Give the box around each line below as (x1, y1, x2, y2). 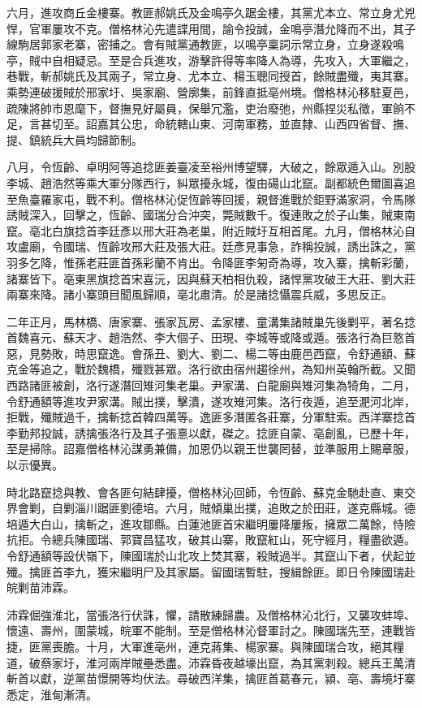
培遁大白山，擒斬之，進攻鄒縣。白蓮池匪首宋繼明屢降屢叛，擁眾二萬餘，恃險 (6, 515, 416, 532)
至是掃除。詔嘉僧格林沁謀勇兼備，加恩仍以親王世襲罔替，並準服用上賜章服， (6, 440, 416, 457)
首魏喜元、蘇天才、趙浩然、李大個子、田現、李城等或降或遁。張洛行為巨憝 (6, 329, 404, 346)
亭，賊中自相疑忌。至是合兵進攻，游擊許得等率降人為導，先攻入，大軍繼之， (6, 51, 416, 68)
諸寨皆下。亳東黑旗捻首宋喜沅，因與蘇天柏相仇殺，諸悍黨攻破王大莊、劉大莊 (6, 270, 416, 287)
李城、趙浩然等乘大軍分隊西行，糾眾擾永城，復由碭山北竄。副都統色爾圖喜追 (6, 174, 416, 191)
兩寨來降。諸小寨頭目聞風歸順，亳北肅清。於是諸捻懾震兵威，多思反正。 (6, 286, 393, 303)
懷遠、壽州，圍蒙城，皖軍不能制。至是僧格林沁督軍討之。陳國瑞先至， (6, 622, 381, 639)
